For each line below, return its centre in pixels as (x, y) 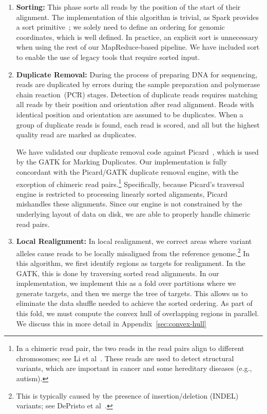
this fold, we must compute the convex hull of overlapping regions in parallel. (138, 313)
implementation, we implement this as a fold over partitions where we (126, 283)
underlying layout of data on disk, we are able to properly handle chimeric (133, 213)
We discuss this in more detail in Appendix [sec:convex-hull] (111, 323)
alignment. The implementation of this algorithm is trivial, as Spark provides (138, 17)
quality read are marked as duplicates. (76, 134)
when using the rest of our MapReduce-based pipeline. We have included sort (138, 47)
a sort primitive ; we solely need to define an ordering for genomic (120, 27)
